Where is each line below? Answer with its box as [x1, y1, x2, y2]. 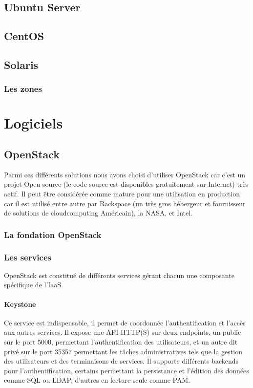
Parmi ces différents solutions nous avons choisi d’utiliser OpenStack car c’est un [4, 169, 246, 179]
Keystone [4, 299, 36, 309]
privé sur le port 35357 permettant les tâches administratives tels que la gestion [4, 346, 242, 356]
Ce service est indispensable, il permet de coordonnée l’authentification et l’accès [4, 317, 246, 327]
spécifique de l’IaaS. [4, 280, 63, 290]
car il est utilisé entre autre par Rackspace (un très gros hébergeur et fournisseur [4, 198, 246, 208]
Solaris [4, 57, 39, 72]
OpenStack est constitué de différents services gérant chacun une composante [4, 270, 234, 280]
